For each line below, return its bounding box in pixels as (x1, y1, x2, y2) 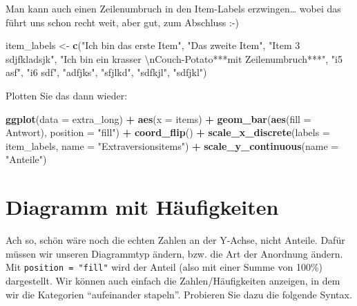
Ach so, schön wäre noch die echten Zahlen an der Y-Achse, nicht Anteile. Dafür (6, 233, 345, 247)
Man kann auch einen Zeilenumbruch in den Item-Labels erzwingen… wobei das (6, 1, 341, 15)
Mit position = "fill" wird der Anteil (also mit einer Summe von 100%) (6, 260, 323, 274)
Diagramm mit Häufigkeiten (6, 193, 279, 221)
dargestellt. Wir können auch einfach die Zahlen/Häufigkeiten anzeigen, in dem (6, 273, 340, 287)
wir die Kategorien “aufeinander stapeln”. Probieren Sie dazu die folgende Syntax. (6, 287, 352, 301)
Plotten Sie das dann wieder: (6, 88, 128, 102)
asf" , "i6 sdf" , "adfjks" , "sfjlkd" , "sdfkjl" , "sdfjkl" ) (6, 65, 207, 79)
